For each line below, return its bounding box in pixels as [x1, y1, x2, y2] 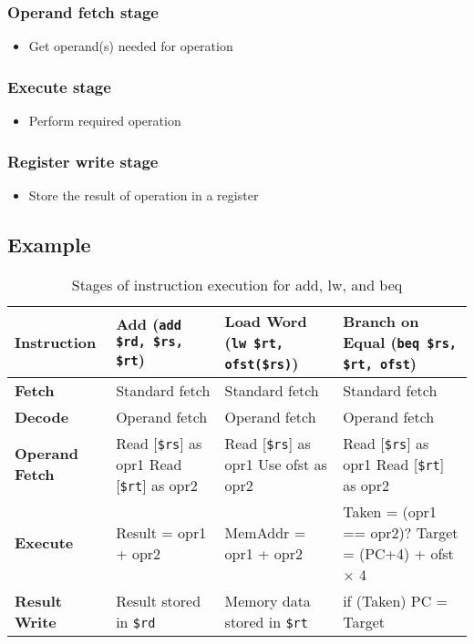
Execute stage [7, 75, 111, 97]
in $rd [116, 610, 156, 632]
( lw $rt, [224, 331, 284, 353]
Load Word [224, 310, 307, 332]
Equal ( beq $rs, [343, 331, 458, 353]
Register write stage [7, 149, 159, 172]
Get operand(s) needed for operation [28, 36, 233, 56]
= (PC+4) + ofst [343, 542, 454, 564]
